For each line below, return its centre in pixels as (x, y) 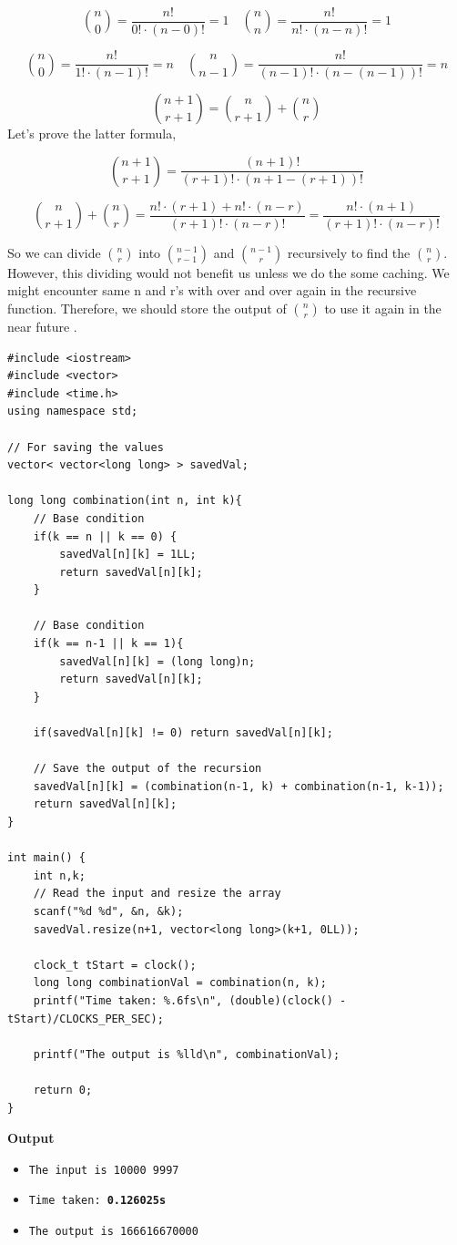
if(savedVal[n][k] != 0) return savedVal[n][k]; (183, 733)
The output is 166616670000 (113, 1231)
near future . (42, 326)
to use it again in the (383, 308)
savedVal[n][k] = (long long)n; (157, 661)
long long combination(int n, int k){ (125, 501)
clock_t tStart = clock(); (115, 965)
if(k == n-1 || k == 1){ (108, 644)
